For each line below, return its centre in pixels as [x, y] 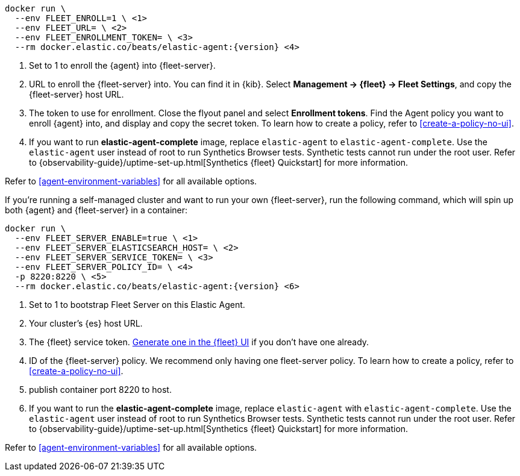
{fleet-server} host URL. [77, 94]
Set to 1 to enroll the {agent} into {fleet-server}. [122, 65]
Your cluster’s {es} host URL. [86, 323]
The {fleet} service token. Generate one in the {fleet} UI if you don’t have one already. [199, 342]
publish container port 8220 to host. [100, 390]
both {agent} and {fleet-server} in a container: [96, 210]
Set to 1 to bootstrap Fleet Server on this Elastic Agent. [137, 305]
